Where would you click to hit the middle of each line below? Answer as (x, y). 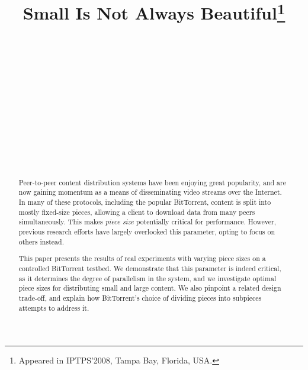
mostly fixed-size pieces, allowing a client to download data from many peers (137, 212)
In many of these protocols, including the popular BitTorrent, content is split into (145, 202)
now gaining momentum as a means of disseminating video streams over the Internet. (150, 192)
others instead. (41, 241)
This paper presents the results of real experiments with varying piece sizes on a (142, 258)
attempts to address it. (54, 308)
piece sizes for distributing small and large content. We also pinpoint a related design (150, 288)
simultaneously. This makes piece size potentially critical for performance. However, (147, 222)
